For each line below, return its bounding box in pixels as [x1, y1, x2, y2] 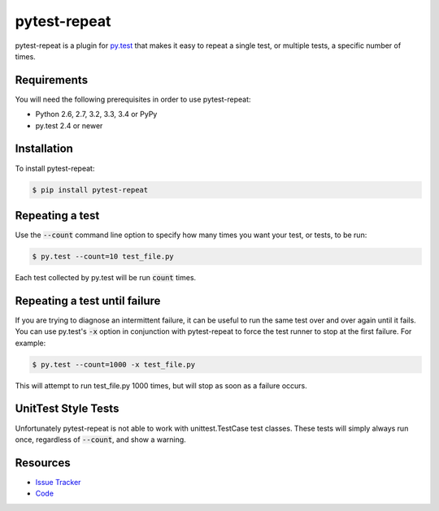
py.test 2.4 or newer [35, 120, 103, 130]
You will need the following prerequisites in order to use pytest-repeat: [15, 94, 251, 104]
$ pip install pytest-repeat [32, 185, 149, 194]
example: [15, 338, 46, 348]
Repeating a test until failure [15, 293, 161, 308]
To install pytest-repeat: [15, 163, 95, 173]
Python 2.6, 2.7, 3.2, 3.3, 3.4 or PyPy [35, 110, 158, 119]
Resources [15, 456, 71, 470]
